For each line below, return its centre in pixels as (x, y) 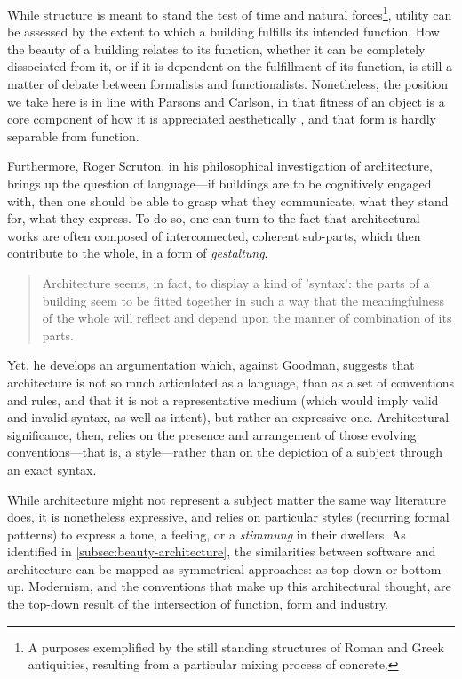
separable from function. (73, 136)
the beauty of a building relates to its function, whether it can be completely (216, 48)
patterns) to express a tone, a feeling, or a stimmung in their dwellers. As (207, 534)
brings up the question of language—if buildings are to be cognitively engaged (219, 183)
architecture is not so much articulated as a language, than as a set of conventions (231, 382)
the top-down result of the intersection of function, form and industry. (198, 604)
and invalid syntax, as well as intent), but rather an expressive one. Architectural (228, 417)
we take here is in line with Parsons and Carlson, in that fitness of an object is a (226, 101)
